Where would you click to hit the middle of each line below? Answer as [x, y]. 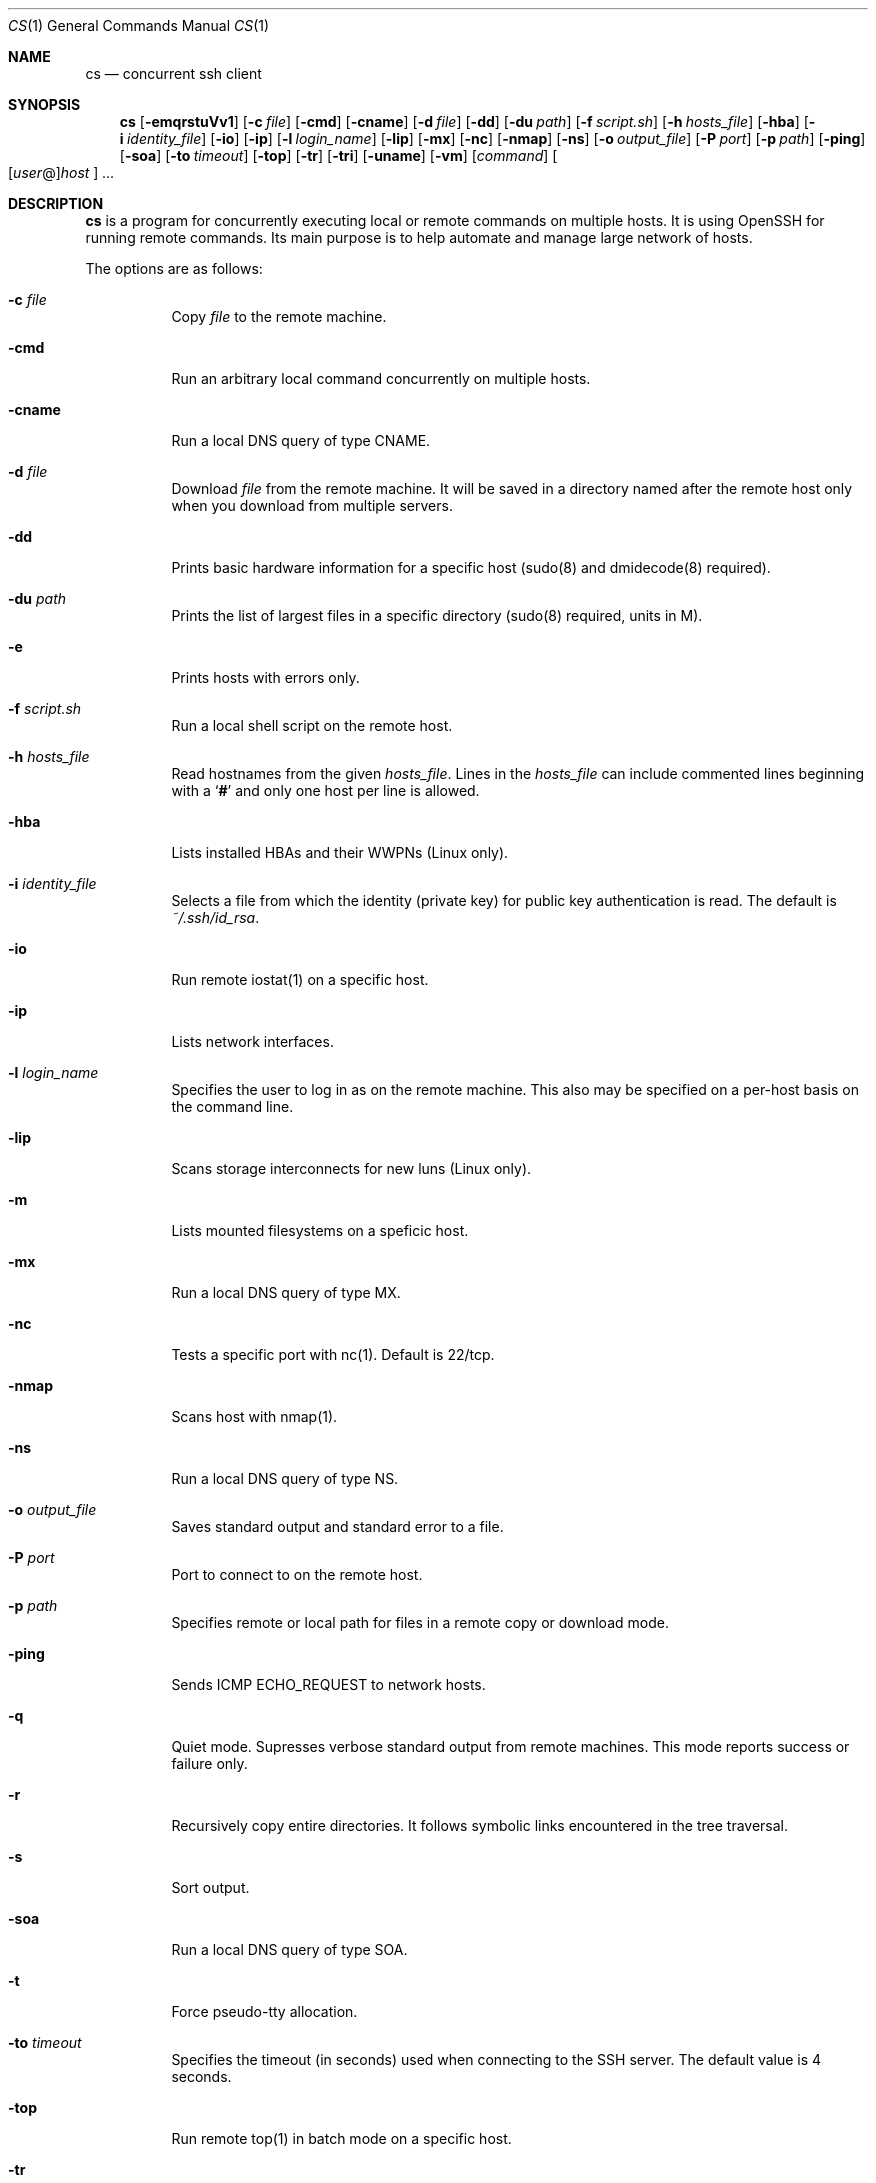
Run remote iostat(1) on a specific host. [300, 979]
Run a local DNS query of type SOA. [289, 1949]
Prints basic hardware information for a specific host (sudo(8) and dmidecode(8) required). [471, 567]
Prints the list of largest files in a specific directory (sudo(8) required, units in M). [437, 615]
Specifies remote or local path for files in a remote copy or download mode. [420, 1622]
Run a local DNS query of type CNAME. [301, 440]
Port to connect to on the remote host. [297, 1574]
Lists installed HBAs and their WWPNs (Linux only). [340, 852]
